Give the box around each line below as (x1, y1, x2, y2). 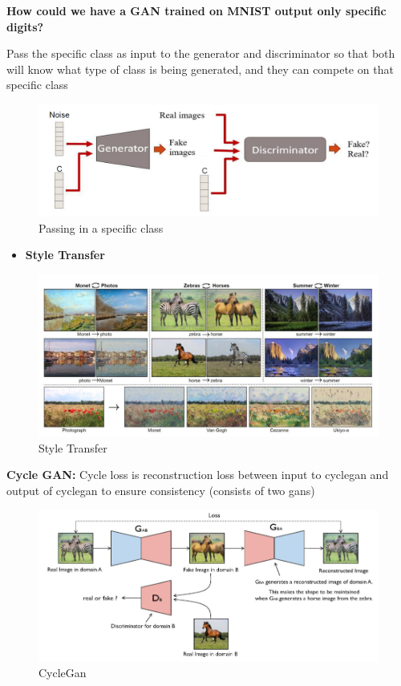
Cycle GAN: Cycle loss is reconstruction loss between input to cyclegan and (6, 466, 389, 483)
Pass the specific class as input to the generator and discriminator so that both (6, 45, 395, 62)
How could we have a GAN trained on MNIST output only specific (6, 2, 387, 18)
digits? (6, 18, 44, 35)
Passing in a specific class (38, 219, 164, 236)
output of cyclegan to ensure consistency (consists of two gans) (6, 481, 315, 498)
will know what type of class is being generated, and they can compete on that (6, 60, 394, 77)
